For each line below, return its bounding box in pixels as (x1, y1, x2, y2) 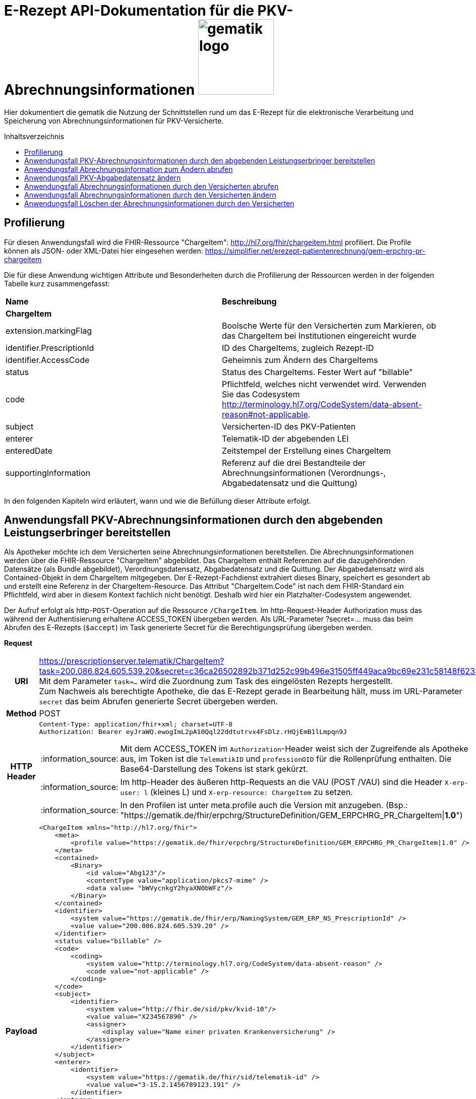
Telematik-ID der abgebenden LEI (222, 433, 349, 444)
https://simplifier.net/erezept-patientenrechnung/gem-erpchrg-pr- (205, 246, 426, 255)
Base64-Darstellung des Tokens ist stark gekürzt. (120, 764, 309, 774)
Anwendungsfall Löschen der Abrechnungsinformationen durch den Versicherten (24, 199, 294, 208)
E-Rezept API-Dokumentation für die (4, 2, 254, 19)
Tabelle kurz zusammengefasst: (4, 279, 110, 288)
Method (6, 708, 37, 719)
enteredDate (6, 445, 53, 456)
